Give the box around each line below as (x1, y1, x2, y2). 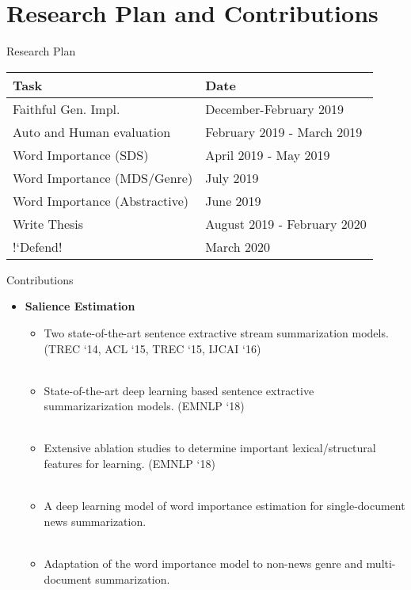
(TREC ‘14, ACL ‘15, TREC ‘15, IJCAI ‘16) (44, 340, 261, 356)
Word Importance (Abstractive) (13, 191, 189, 210)
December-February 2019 (205, 99, 344, 118)
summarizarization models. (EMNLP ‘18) (44, 398, 245, 414)
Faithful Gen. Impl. (13, 99, 120, 118)
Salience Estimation (25, 298, 135, 314)
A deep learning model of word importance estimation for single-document (44, 497, 405, 514)
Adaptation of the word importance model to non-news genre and (44, 555, 363, 572)
